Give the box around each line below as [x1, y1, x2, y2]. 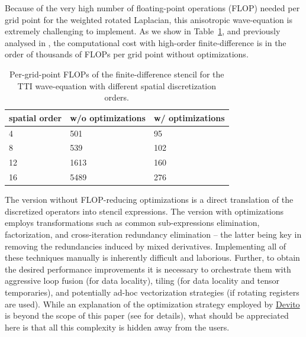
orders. [104, 91, 129, 103]
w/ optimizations [153, 111, 225, 124]
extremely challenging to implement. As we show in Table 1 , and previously [5, 25, 281, 37]
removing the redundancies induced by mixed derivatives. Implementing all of [5, 239, 286, 252]
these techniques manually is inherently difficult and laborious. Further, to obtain [5, 251, 300, 264]
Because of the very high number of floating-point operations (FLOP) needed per [5, 2, 300, 14]
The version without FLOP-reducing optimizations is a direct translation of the [5, 193, 294, 206]
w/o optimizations [70, 111, 146, 124]
